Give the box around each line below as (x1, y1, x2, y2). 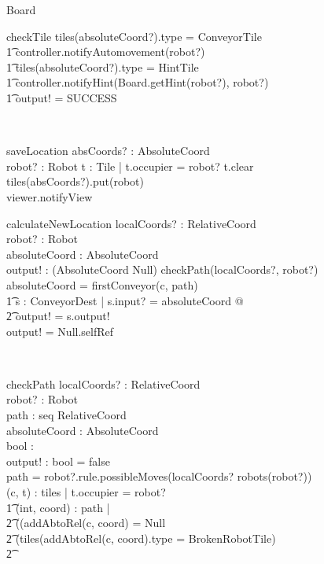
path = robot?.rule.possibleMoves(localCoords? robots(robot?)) (6, 468, 312, 485)
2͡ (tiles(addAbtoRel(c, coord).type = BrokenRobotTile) (6, 529, 276, 546)
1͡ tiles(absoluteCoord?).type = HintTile (6, 58, 199, 75)
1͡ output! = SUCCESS (6, 89, 117, 105)
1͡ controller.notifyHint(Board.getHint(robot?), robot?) (6, 74, 269, 90)
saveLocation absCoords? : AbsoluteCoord (6, 142, 210, 159)
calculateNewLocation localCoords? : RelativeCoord (6, 215, 256, 231)
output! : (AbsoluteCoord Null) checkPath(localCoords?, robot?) (6, 261, 318, 278)
